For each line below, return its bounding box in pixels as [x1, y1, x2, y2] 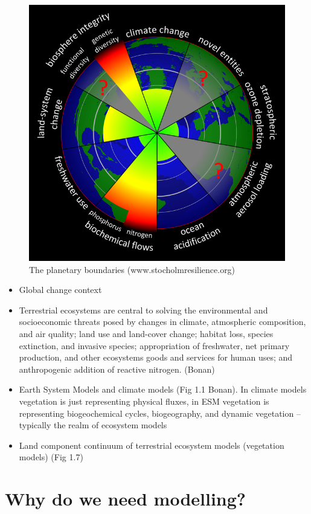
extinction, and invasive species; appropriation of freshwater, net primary [19, 339, 290, 352]
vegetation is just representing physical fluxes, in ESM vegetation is [19, 394, 269, 407]
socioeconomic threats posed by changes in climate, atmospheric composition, [19, 315, 306, 328]
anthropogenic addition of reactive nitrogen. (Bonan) [19, 362, 215, 375]
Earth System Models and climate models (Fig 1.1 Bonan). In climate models [19, 383, 307, 396]
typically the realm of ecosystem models [19, 419, 167, 431]
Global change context [19, 283, 102, 296]
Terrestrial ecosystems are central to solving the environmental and [19, 303, 268, 316]
